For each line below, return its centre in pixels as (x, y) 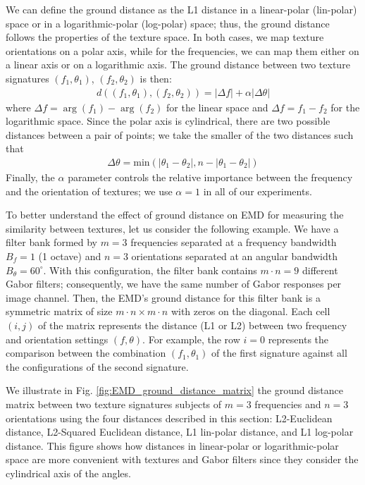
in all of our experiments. (258, 191)
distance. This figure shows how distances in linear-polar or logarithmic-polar (172, 445)
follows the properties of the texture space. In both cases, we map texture (165, 37)
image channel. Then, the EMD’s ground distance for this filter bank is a (163, 297)
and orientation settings (57, 339)
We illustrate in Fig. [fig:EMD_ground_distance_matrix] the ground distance (175, 390)
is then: (156, 78)
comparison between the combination (86, 353)
